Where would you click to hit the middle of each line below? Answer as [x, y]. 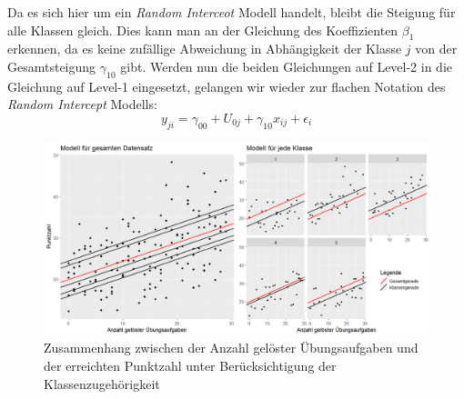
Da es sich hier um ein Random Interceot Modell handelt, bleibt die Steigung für [232, 12]
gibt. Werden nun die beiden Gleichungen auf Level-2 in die [287, 66]
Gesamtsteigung [52, 66]
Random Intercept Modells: [82, 104]
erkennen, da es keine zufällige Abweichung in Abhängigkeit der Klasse [205, 49]
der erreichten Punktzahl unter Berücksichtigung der [190, 365]
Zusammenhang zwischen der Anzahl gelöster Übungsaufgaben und [231, 348]
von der [436, 49]
